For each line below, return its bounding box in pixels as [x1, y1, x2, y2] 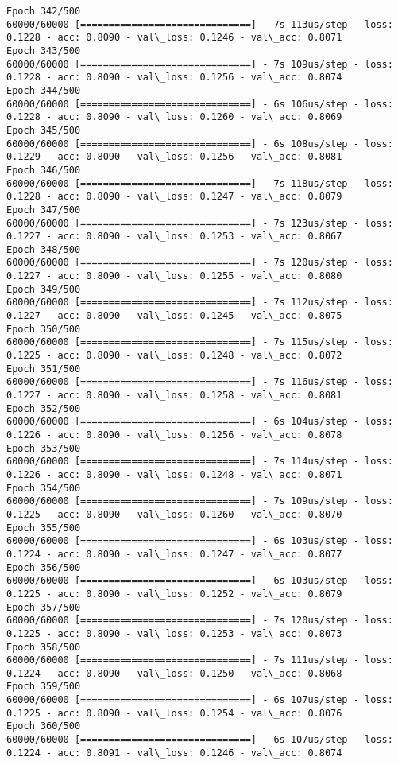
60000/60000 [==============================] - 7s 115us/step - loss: [6, 336, 393, 348]
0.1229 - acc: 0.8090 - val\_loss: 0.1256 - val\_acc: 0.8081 [6, 151, 342, 163]
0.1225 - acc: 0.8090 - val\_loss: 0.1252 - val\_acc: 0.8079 [6, 588, 342, 600]
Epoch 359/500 [6, 681, 81, 693]
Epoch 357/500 [6, 601, 81, 613]
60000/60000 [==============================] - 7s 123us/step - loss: [6, 217, 393, 229]
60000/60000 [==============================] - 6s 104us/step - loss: [6, 416, 393, 428]
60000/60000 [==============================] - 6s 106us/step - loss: [6, 98, 393, 110]
